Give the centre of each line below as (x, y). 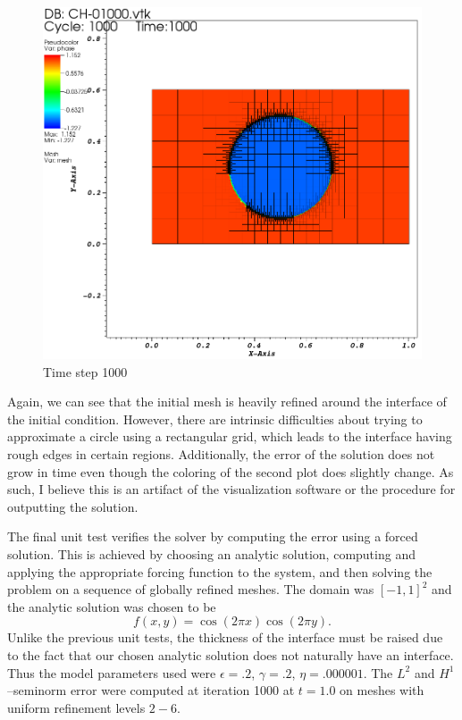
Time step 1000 (85, 371)
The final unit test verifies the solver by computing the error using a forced (213, 536)
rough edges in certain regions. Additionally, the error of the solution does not (221, 454)
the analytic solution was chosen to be (112, 606)
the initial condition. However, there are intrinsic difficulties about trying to (215, 419)
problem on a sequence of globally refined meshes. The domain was (191, 589)
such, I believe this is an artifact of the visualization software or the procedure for (231, 489)
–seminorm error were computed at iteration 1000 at (151, 690)
